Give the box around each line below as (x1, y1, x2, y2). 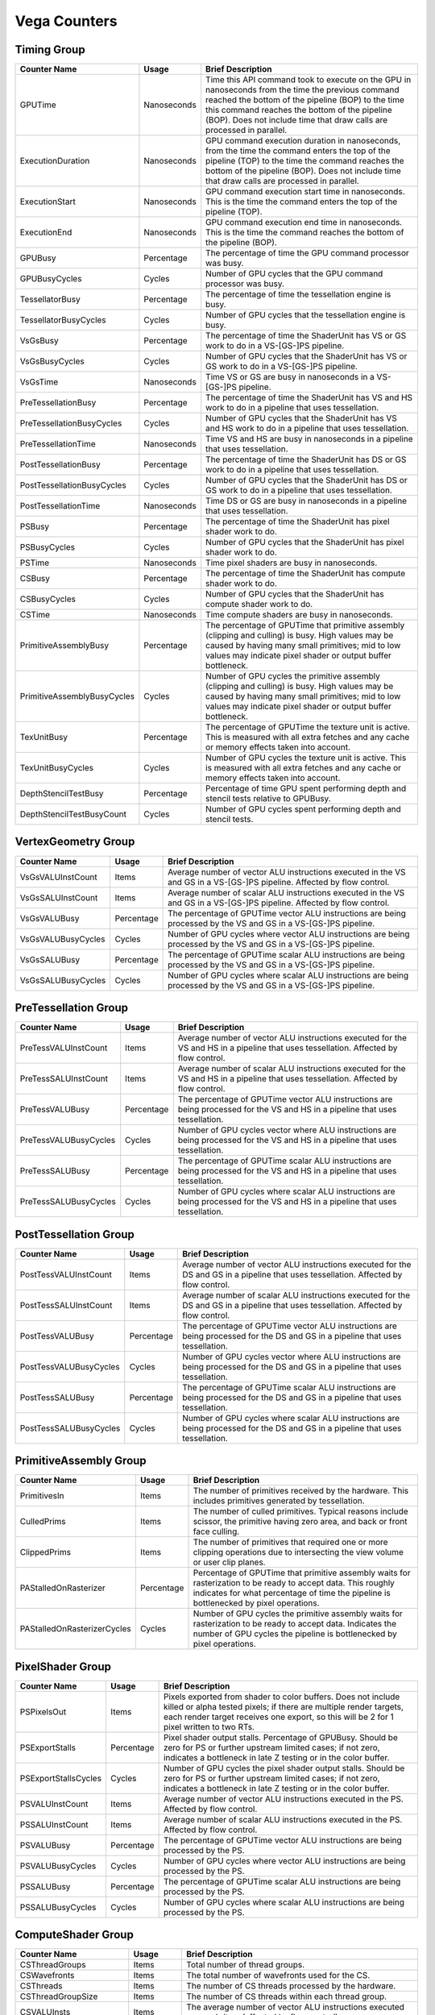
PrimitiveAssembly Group (14, 1454, 147, 1468)
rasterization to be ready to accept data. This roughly (193, 1577, 395, 1589)
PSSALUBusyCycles (19, 1901, 97, 1913)
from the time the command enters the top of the (205, 145, 391, 156)
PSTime (19, 557, 50, 568)
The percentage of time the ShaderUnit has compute (205, 568, 406, 580)
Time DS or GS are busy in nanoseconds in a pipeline (205, 496, 407, 507)
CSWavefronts (19, 1970, 75, 1981)
